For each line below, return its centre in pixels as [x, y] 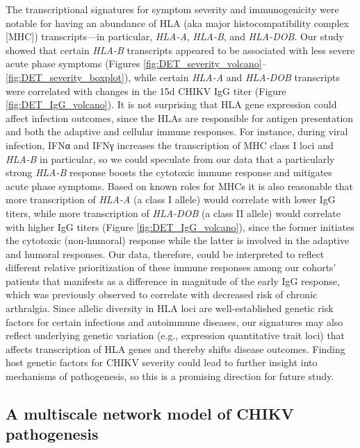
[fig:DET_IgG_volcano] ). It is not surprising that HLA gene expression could [171, 104]
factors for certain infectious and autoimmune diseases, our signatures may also [174, 321]
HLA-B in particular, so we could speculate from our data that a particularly [170, 158]
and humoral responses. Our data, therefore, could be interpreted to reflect [165, 253]
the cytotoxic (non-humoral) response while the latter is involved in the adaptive [178, 240]
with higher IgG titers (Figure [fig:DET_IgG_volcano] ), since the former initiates [180, 226]
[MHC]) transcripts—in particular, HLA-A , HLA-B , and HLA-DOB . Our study [175, 36]
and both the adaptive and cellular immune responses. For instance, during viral [177, 131]
